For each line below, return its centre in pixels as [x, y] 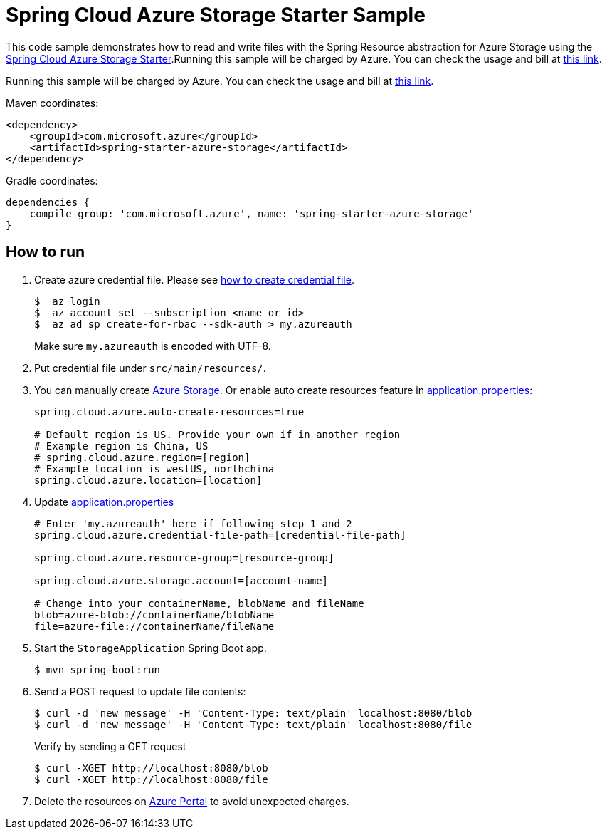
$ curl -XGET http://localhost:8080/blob [151, 768]
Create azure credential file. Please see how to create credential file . [194, 279]
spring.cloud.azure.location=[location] [148, 480]
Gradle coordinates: [52, 180]
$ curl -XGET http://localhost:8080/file [151, 779]
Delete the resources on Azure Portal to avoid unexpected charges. [192, 801]
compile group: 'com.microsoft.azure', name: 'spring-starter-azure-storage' [252, 213]
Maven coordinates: [52, 103]
